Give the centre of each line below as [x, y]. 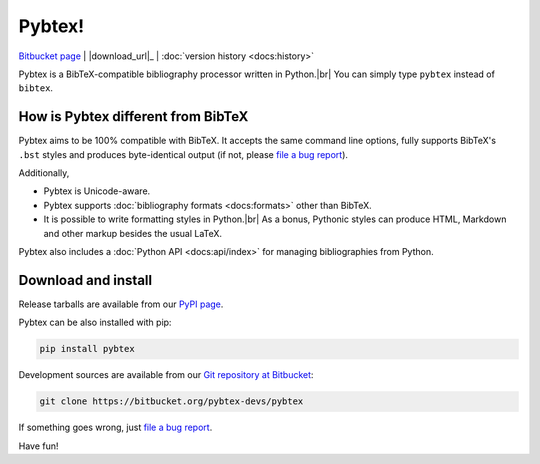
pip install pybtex [87, 349]
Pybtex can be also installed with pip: [95, 322]
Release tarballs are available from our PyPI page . [121, 304]
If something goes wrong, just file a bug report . [115, 427]
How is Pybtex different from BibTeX [133, 116]
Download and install [85, 280]
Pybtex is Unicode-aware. [97, 191]
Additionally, [44, 173]
